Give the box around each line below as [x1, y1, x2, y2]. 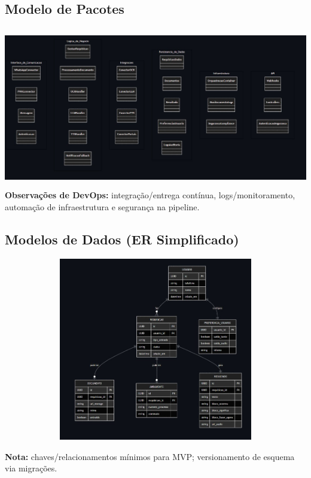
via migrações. [5, 462, 57, 474]
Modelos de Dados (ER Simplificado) [5, 229, 239, 248]
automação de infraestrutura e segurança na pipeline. [5, 200, 200, 213]
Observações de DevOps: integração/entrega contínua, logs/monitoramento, [5, 189, 295, 201]
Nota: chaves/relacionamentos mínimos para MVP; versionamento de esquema [5, 450, 295, 462]
